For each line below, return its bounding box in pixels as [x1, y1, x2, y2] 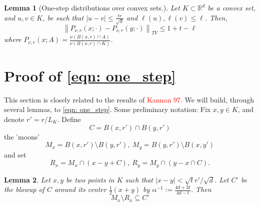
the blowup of [4, 184, 44, 194]
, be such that [42, 12, 84, 22]
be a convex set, [207, 2, 255, 12]
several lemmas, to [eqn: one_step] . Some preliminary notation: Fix [4, 104, 211, 114]
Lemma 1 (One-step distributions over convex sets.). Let [4, 2, 180, 12]
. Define [57, 114, 81, 124]
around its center [54, 184, 106, 194]
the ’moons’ [4, 131, 40, 141]
